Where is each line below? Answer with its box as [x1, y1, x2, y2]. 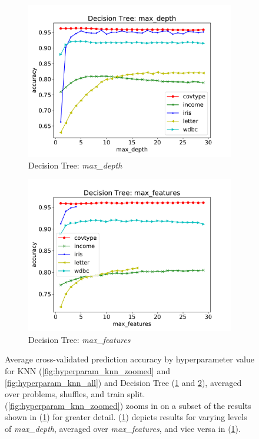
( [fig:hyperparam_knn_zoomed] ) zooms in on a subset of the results [5, 399, 251, 411]
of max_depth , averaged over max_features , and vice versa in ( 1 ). [5, 422, 241, 434]
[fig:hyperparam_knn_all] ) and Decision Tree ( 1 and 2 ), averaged [5, 376, 242, 388]
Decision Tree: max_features [28, 333, 131, 345]
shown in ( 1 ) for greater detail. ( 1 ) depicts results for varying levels [5, 411, 247, 423]
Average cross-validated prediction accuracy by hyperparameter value [5, 353, 254, 365]
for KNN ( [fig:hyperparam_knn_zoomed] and [5, 364, 170, 377]
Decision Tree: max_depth [28, 159, 122, 171]
